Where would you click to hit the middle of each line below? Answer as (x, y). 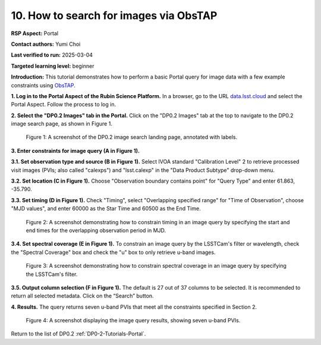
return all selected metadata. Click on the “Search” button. (82, 296)
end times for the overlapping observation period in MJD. (96, 230)
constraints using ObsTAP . (43, 85)
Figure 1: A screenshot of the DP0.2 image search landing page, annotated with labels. (132, 137)
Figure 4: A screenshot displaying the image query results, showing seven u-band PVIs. (133, 321)
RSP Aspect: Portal (35, 33)
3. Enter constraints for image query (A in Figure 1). (75, 150)
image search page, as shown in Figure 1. (62, 124)
